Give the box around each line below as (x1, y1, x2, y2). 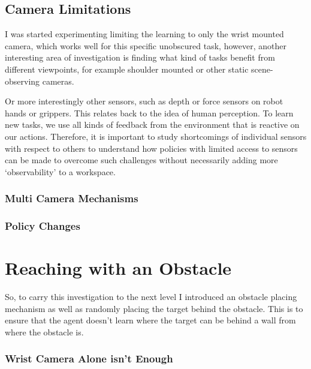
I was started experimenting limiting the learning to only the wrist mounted (5, 28, 284, 40)
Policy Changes (5, 218, 80, 233)
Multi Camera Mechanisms (5, 191, 138, 206)
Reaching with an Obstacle (5, 256, 232, 280)
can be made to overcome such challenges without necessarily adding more (5, 154, 278, 166)
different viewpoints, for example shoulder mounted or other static (5, 62, 249, 75)
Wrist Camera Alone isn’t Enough (5, 351, 173, 366)
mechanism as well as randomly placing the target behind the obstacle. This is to (5, 302, 303, 314)
